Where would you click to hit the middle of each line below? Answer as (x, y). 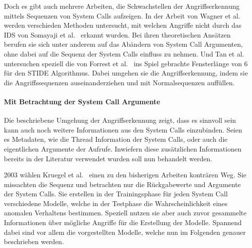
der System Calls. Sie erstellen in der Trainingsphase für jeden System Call (116, 194)
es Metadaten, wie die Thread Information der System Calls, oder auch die (116, 139)
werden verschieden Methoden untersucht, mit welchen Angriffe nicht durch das (123, 25)
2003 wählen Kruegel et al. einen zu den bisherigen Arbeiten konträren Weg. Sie (125, 175)
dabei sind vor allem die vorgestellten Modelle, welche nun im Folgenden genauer (125, 232)
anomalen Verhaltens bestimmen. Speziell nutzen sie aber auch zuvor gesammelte (125, 213)
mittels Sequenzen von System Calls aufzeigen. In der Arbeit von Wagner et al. (122, 15)
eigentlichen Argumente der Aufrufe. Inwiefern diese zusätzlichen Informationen (123, 148)
